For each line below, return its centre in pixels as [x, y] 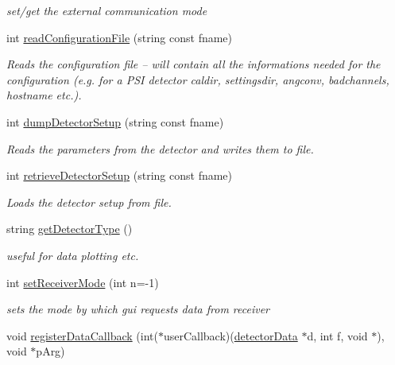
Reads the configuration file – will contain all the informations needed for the [194, 64]
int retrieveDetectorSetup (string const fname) [120, 175]
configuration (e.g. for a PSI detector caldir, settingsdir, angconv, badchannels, [198, 79]
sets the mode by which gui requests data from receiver [138, 309]
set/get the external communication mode [107, 10]
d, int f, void [337, 335]
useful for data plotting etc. [73, 255]
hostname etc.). [44, 95]
